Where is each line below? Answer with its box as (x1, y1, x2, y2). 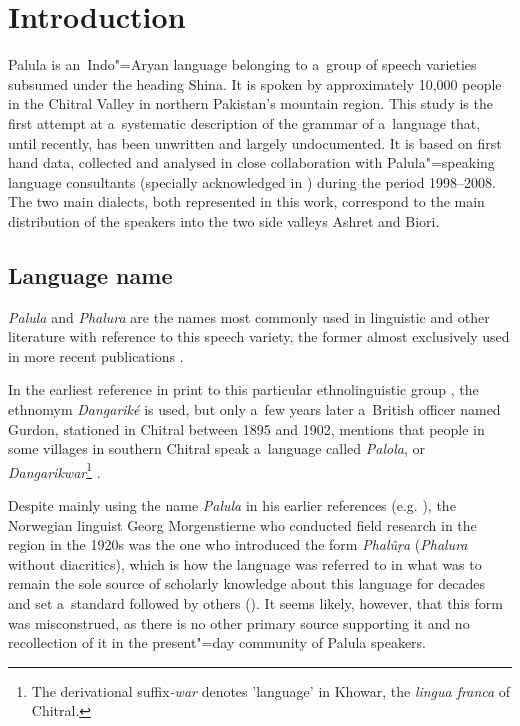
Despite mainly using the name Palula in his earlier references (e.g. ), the (8, 495, 456, 516)
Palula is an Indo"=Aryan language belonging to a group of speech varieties (8, 54, 477, 75)
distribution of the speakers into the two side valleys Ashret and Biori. (8, 210, 440, 231)
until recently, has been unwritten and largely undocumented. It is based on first (8, 132, 502, 153)
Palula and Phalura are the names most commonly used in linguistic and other (8, 306, 490, 327)
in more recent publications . (8, 345, 184, 366)
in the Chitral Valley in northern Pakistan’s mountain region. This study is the (8, 93, 493, 114)
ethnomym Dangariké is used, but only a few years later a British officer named (8, 399, 501, 420)
